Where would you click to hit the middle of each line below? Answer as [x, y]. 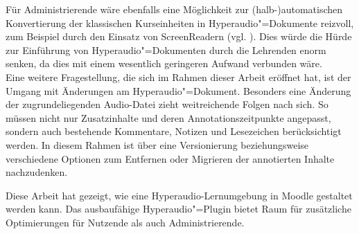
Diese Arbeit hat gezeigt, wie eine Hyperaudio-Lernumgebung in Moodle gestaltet [179, 195]
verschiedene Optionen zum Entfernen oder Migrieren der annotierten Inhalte [170, 158]
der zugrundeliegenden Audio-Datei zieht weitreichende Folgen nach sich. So [167, 104]
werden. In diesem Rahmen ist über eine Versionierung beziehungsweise [157, 144]
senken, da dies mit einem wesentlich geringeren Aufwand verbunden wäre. [164, 63]
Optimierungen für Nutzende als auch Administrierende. [125, 222]
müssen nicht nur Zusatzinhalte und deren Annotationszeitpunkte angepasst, [168, 117]
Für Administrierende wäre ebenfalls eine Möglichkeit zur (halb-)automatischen [174, 9]
